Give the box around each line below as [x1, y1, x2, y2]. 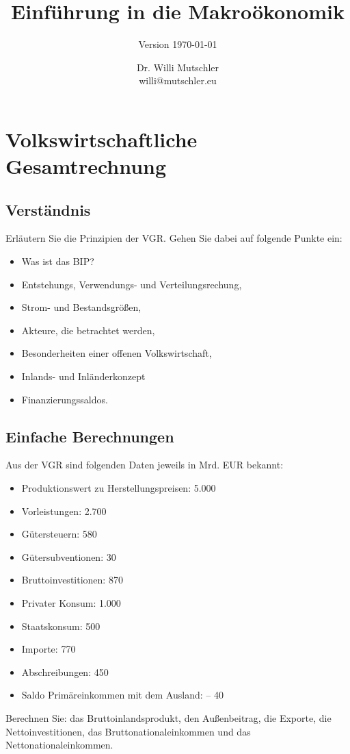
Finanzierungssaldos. [21, 392, 108, 406]
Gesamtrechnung [5, 152, 167, 180]
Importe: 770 [21, 642, 76, 656]
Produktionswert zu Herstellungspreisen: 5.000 [21, 481, 216, 495]
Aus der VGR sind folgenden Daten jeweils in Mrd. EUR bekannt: [5, 457, 284, 472]
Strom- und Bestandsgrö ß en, [21, 300, 142, 314]
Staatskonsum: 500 [21, 618, 100, 633]
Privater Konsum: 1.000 [21, 596, 121, 610]
